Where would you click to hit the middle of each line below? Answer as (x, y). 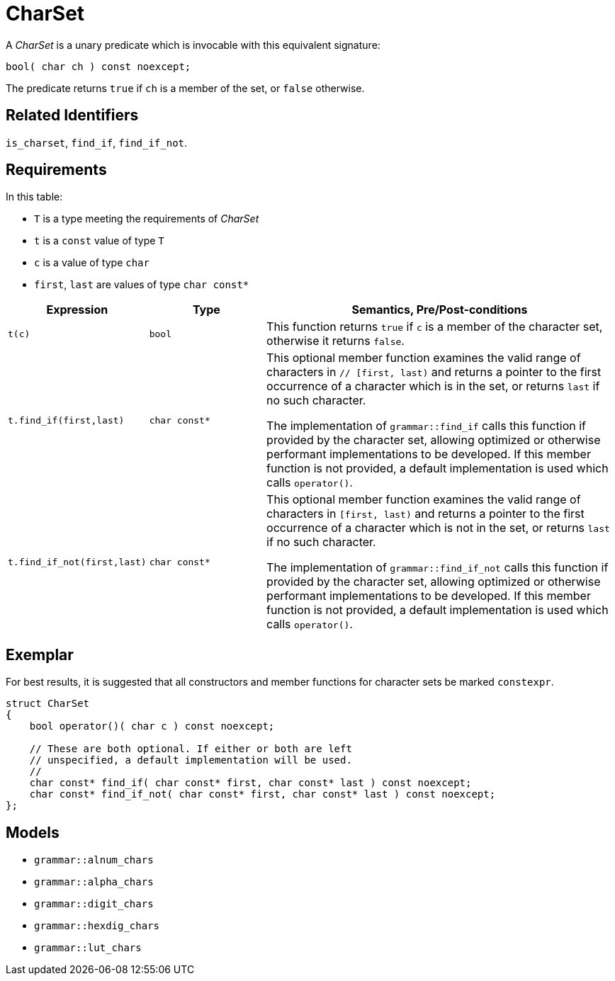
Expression (77, 310)
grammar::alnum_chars (94, 860)
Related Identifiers (72, 115)
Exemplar (40, 654)
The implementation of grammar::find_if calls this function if (427, 426)
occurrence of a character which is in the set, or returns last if (433, 386)
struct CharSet (48, 704)
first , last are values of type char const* (142, 285)
